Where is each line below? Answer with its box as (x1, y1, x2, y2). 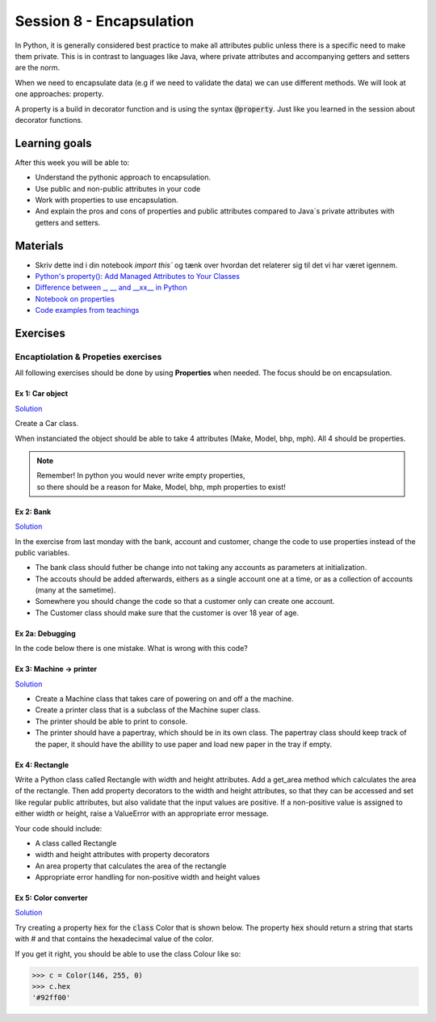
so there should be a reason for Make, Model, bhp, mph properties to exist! (36, 482, 287, 492)
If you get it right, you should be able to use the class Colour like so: (15, 948, 241, 958)
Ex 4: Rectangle (15, 760, 69, 770)
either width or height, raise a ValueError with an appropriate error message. (15, 809, 270, 818)
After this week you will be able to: (15, 158, 130, 167)
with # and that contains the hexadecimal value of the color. (15, 934, 214, 944)
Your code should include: (15, 823, 103, 833)
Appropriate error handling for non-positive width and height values (35, 872, 261, 882)
